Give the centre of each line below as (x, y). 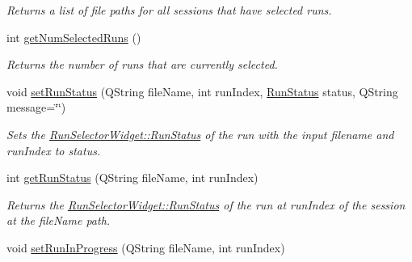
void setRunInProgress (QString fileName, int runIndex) (146, 247)
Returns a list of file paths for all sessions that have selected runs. (169, 10)
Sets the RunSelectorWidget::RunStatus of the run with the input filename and (200, 134)
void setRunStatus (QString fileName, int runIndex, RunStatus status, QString (202, 91)
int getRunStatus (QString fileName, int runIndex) (132, 177)
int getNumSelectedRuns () (74, 37)
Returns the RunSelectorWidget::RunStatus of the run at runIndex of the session (206, 204)
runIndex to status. (54, 150)
